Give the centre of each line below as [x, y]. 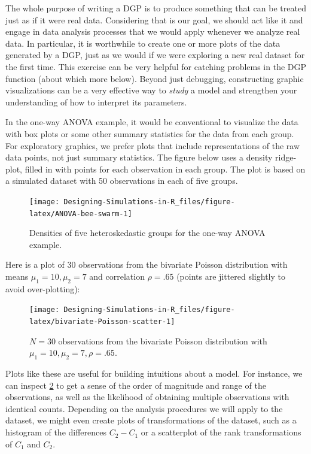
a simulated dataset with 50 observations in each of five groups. [122, 181]
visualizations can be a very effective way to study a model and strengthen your [151, 90]
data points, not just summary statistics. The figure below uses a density [139, 157]
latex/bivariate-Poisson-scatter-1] [102, 322]
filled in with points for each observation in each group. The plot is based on [165, 169]
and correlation [117, 276]
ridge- [286, 157]
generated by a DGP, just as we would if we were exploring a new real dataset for [155, 55]
